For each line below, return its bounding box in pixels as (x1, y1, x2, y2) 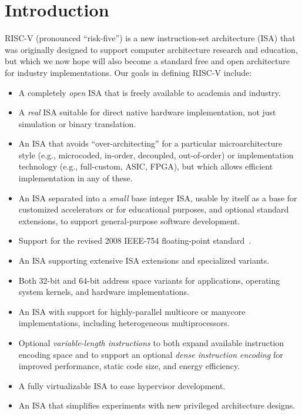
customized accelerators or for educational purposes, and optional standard (18, 203, 289, 215)
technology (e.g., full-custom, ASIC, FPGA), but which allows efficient (18, 160, 273, 172)
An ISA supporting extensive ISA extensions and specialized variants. (18, 254, 270, 267)
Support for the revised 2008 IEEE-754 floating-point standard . (18, 234, 251, 247)
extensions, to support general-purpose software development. (18, 214, 240, 227)
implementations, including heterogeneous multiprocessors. (18, 317, 230, 329)
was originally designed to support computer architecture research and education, (5, 43, 298, 55)
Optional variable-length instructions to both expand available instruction (18, 337, 284, 348)
